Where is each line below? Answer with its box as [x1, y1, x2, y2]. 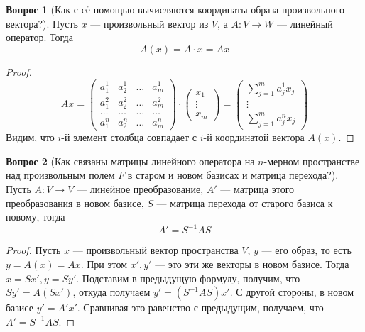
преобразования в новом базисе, [6, 195, 144, 210]
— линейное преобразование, [76, 182, 204, 197]
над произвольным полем [6, 167, 115, 182]
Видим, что [6, 130, 55, 145]
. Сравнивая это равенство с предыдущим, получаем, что [77, 300, 324, 315]
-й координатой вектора [203, 130, 305, 145]
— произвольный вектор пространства [72, 243, 239, 258]
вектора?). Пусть [6, 16, 78, 31]
